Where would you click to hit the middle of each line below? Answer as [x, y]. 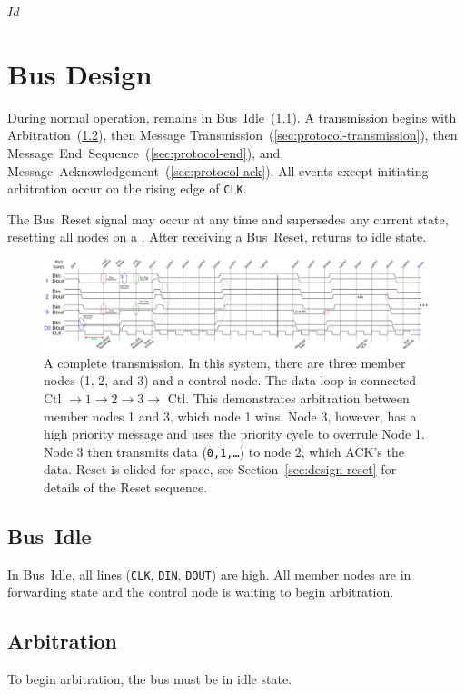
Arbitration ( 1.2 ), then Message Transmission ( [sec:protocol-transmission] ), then [232, 135]
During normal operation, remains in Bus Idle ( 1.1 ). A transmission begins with [232, 117]
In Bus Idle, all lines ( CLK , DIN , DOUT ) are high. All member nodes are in [209, 574]
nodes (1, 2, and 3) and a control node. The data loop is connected [230, 380]
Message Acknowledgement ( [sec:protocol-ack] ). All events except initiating [218, 170]
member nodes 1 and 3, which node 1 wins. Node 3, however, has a [230, 416]
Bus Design [80, 73]
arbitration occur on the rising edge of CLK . [127, 188]
